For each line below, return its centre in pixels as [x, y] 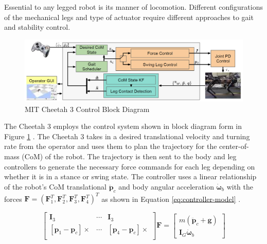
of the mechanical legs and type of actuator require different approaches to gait [129, 17]
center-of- [234, 146]
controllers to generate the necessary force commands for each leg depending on [130, 166]
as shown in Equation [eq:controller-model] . [171, 199]
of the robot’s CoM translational [55, 186]
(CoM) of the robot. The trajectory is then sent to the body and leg [129, 156]
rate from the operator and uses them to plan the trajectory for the [111, 146]
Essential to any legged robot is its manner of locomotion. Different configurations [133, 7]
